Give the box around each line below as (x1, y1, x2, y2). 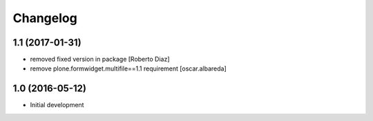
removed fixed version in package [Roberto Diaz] (30, 55, 170, 64)
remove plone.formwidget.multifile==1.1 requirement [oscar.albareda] (30, 64, 227, 73)
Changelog (12, 10, 77, 26)
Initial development (30, 101, 84, 109)
